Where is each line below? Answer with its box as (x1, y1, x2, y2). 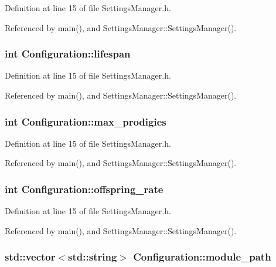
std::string (68, 249, 117, 264)
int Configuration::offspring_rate (5, 181, 163, 196)
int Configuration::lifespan (5, 46, 131, 61)
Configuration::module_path (133, 249, 271, 264)
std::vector (5, 249, 56, 264)
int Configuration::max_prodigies (5, 114, 166, 129)
